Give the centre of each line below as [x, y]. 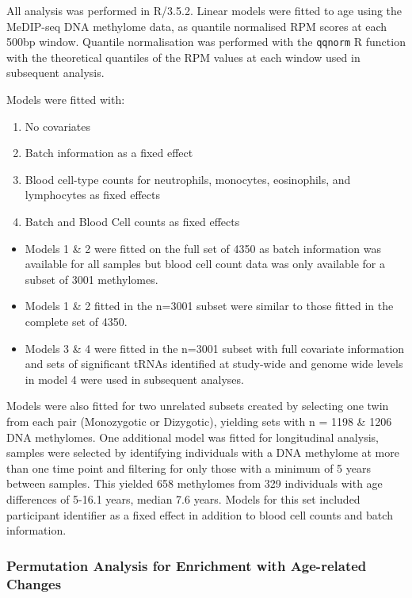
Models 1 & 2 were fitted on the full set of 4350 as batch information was [203, 248]
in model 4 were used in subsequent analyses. [134, 379]
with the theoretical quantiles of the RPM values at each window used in [183, 57]
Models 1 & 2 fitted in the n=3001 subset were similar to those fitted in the [209, 306]
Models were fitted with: [66, 100]
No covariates [57, 126]
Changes [34, 583]
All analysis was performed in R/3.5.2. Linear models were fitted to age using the [204, 10]
